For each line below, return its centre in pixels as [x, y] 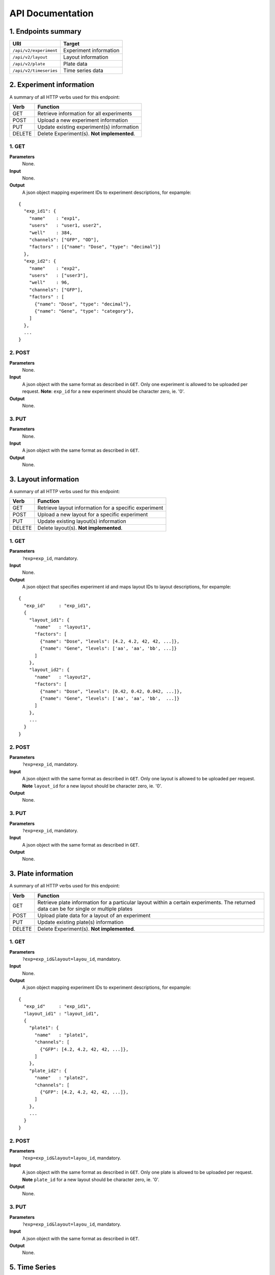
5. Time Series [33, 1267]
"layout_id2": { [49, 670]
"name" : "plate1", [61, 1035]
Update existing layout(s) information [82, 521]
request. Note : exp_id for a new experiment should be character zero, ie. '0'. [103, 391]
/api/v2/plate [29, 64]
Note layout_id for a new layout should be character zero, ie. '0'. [92, 786]
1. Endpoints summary [45, 31]
